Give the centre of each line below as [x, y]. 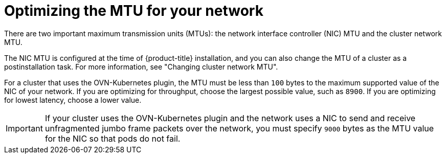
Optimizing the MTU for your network [134, 11]
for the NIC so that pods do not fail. [113, 138]
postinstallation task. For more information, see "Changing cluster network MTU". [141, 66]
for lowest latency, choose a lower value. [73, 100]
